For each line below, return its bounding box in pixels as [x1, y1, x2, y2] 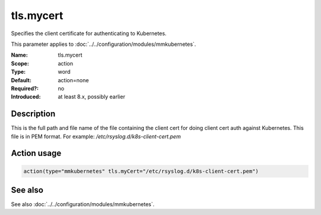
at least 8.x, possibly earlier [58, 93, 125, 101]
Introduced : [11, 93, 41, 101]
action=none [58, 76, 89, 83]
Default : [11, 76, 32, 83]
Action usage [11, 148, 62, 158]
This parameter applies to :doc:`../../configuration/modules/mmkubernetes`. [11, 40, 196, 48]
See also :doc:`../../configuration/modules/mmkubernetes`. [11, 201, 155, 208]
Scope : [11, 60, 29, 67]
